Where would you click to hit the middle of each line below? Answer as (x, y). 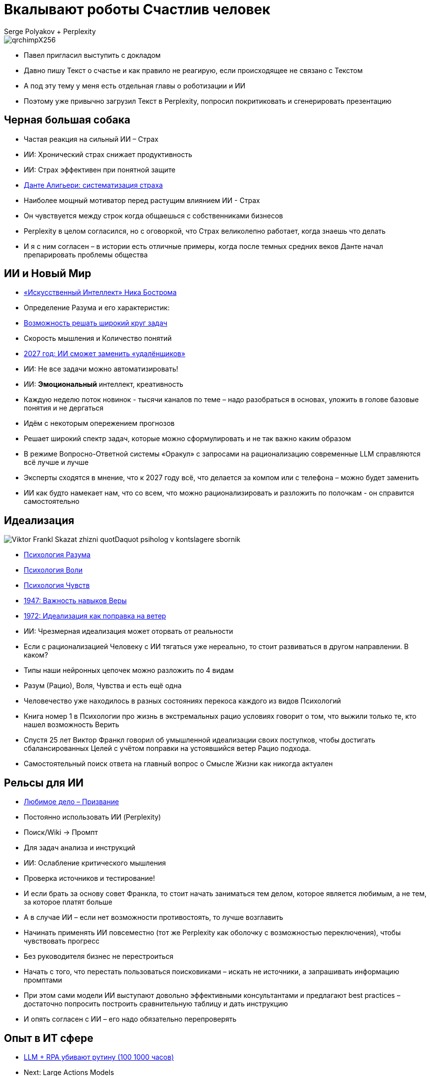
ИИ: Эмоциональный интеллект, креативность (104, 384)
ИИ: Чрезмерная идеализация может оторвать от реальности (129, 631)
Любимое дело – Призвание (71, 802)
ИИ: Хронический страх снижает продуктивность (108, 154)
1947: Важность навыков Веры (75, 601)
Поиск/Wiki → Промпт (61, 832)
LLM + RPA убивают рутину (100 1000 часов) (99, 1057)
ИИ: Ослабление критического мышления (95, 863)
